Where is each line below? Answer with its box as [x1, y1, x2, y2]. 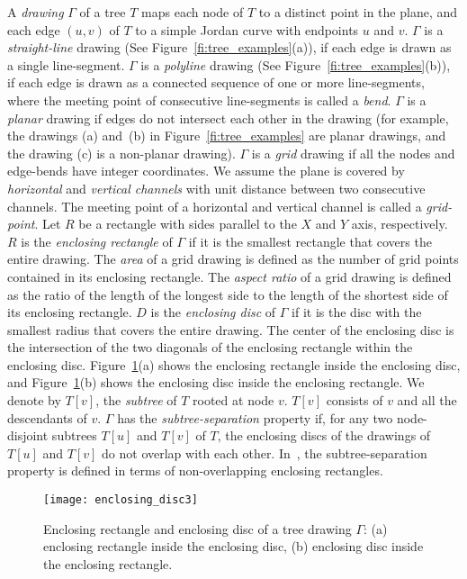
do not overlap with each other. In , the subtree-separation [102, 443, 427, 462]
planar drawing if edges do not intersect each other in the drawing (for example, [7, 108, 449, 127]
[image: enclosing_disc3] [43, 493, 198, 507]
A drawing [7, 3, 64, 21]
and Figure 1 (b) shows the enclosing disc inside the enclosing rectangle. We [7, 373, 425, 392]
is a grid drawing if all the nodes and [251, 143, 455, 162]
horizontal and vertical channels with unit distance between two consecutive [7, 178, 426, 197]
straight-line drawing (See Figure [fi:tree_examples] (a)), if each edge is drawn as [7, 38, 452, 57]
